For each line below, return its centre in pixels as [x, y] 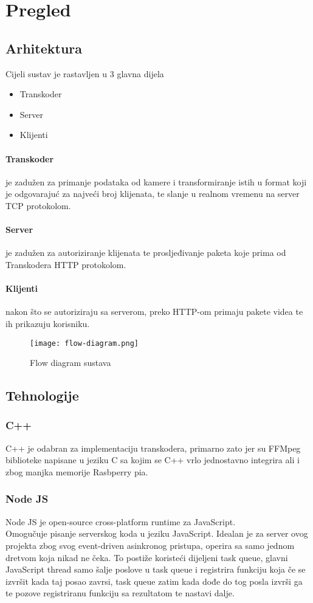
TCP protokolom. [38, 205]
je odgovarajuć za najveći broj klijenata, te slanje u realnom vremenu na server [153, 194]
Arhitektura [44, 48]
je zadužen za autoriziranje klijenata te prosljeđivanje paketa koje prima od [146, 253]
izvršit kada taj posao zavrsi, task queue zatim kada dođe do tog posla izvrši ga [154, 581]
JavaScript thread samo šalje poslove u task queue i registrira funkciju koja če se [156, 569]
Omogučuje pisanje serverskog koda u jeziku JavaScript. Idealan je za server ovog [157, 533]
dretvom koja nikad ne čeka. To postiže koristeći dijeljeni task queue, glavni [147, 557]
